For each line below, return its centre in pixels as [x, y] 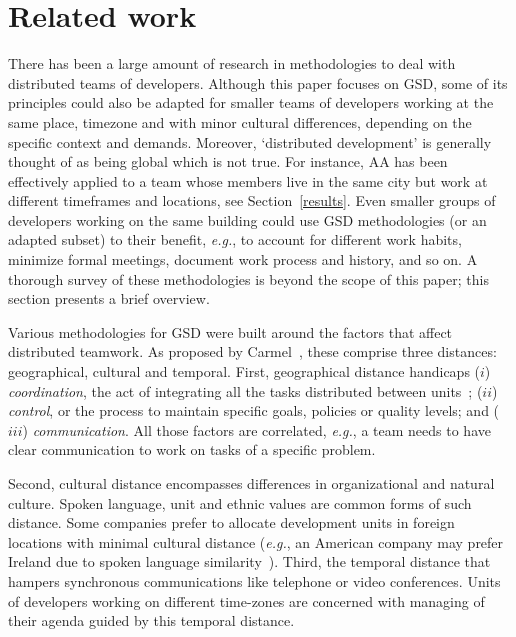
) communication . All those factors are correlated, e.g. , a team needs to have [256, 429]
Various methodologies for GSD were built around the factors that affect [230, 331]
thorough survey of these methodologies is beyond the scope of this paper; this [248, 278]
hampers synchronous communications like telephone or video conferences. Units [254, 580]
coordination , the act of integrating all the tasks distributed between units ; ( [245, 390]
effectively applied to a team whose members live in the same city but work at [248, 180]
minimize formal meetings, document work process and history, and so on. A [243, 259]
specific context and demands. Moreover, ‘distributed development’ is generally [250, 141]
